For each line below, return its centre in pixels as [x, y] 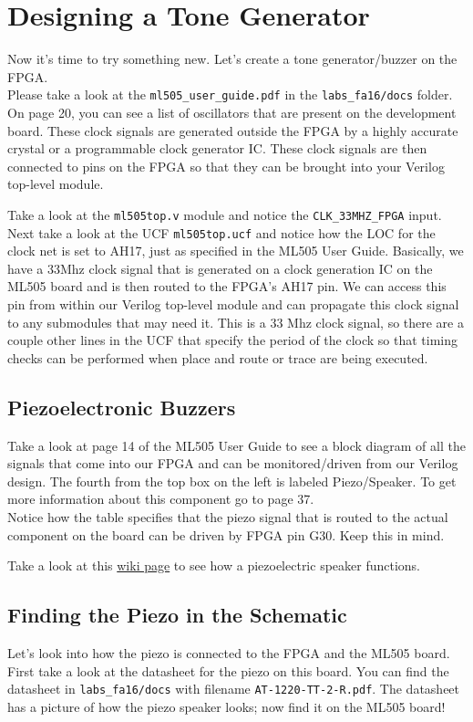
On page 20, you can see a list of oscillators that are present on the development [232, 112]
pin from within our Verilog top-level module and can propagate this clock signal [233, 304]
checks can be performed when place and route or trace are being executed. [218, 357]
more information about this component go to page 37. [161, 499]
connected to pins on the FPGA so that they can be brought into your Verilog [226, 166]
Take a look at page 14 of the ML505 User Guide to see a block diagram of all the [236, 445]
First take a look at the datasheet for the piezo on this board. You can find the [228, 670]
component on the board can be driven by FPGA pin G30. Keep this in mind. [226, 534]
